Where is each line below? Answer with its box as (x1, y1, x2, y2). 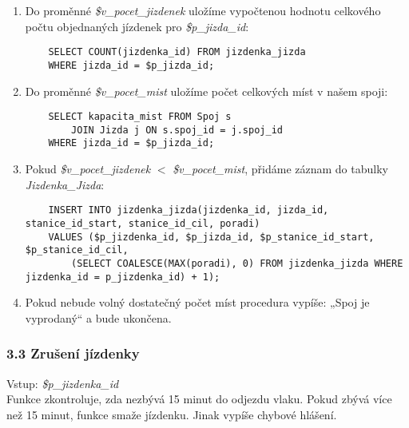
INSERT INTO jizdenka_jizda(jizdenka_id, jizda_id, (48, 204, 329, 216)
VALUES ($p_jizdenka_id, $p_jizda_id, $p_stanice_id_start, (48, 231, 375, 243)
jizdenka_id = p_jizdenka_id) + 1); (25, 271, 220, 283)
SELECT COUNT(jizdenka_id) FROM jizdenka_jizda (48, 46, 306, 58)
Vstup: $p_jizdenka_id (6, 374, 119, 391)
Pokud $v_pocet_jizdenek (25, 160, 151, 177)
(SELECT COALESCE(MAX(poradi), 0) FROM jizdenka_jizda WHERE (71, 257, 403, 269)
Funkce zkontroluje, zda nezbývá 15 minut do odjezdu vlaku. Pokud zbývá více (6, 390, 392, 407)
